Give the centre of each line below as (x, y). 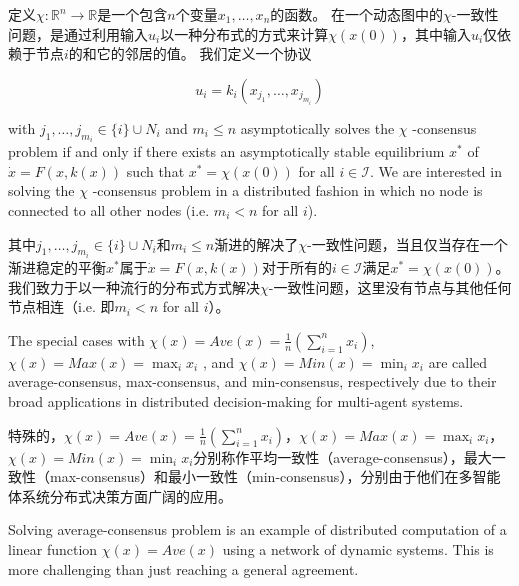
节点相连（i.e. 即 (61, 306)
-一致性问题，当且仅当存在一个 (407, 243)
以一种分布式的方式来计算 (244, 33)
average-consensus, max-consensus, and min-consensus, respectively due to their (252, 381)
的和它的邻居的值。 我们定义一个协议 (190, 53)
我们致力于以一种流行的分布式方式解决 (134, 286)
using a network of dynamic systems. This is (358, 548)
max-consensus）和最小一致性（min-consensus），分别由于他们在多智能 (275, 476)
